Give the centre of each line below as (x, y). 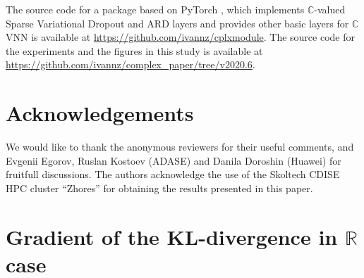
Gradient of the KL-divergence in (172, 236)
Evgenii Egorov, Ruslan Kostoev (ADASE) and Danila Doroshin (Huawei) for (174, 160)
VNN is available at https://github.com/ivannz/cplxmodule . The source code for (180, 37)
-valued (330, 9)
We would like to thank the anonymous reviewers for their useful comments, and (180, 147)
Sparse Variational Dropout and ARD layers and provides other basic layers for (177, 23)
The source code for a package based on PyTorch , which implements (155, 9)
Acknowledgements (100, 113)
